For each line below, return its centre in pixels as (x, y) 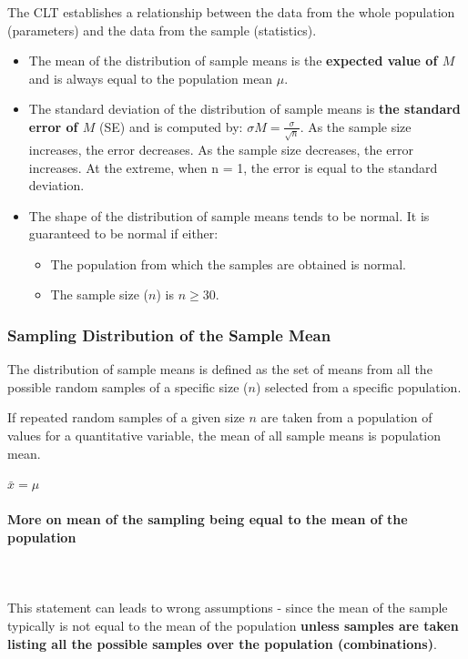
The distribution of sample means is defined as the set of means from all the (220, 369)
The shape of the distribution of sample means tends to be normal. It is (229, 215)
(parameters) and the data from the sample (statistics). (162, 30)
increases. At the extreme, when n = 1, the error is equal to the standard (233, 167)
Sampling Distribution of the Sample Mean (169, 335)
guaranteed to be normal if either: (123, 233)
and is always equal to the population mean (151, 78)
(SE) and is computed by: (171, 126)
